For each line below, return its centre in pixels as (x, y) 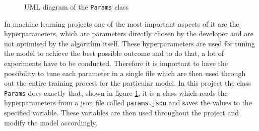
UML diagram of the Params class (77, 7)
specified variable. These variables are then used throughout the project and (122, 113)
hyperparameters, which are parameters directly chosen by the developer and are (129, 34)
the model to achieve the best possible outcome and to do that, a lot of (114, 53)
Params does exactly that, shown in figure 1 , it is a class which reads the (116, 92)
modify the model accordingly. (51, 122)
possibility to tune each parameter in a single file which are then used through (125, 73)
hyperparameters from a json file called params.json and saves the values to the (128, 103)
